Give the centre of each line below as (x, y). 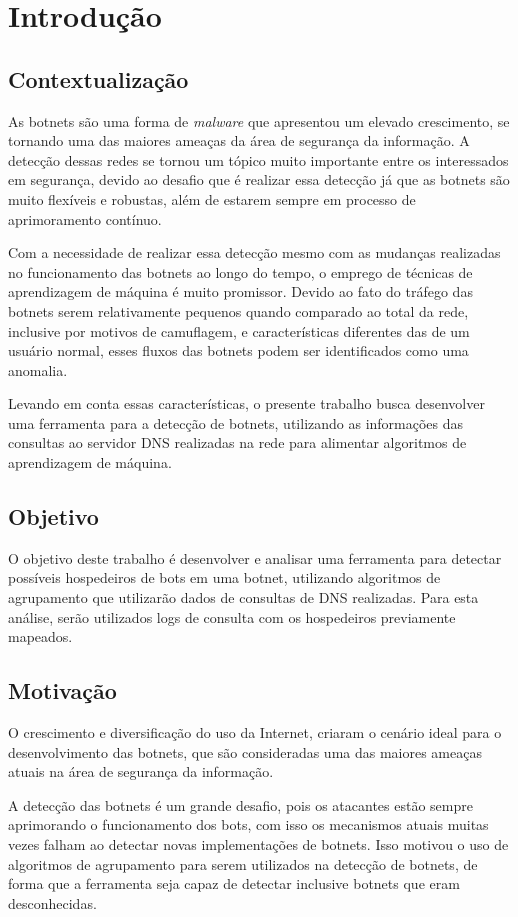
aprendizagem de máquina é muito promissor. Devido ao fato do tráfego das (240, 291)
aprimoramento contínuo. (85, 218)
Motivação (62, 690)
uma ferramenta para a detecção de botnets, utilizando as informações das (236, 422)
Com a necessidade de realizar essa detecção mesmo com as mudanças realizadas (254, 252)
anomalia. (38, 369)
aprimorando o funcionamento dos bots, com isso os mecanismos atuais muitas (248, 824)
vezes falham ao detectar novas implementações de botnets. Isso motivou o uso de (258, 844)
